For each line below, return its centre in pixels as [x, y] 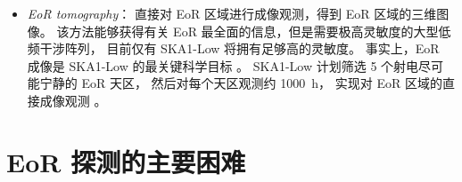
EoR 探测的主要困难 [126, 161]
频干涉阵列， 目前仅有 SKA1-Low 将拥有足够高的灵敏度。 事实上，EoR [233, 48]
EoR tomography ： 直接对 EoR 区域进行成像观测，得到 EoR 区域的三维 [232, 13]
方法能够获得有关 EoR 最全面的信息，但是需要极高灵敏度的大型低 [260, 31]
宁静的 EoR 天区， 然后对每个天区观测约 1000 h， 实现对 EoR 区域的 [241, 83]
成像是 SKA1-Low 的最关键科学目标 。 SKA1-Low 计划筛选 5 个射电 [223, 65]
